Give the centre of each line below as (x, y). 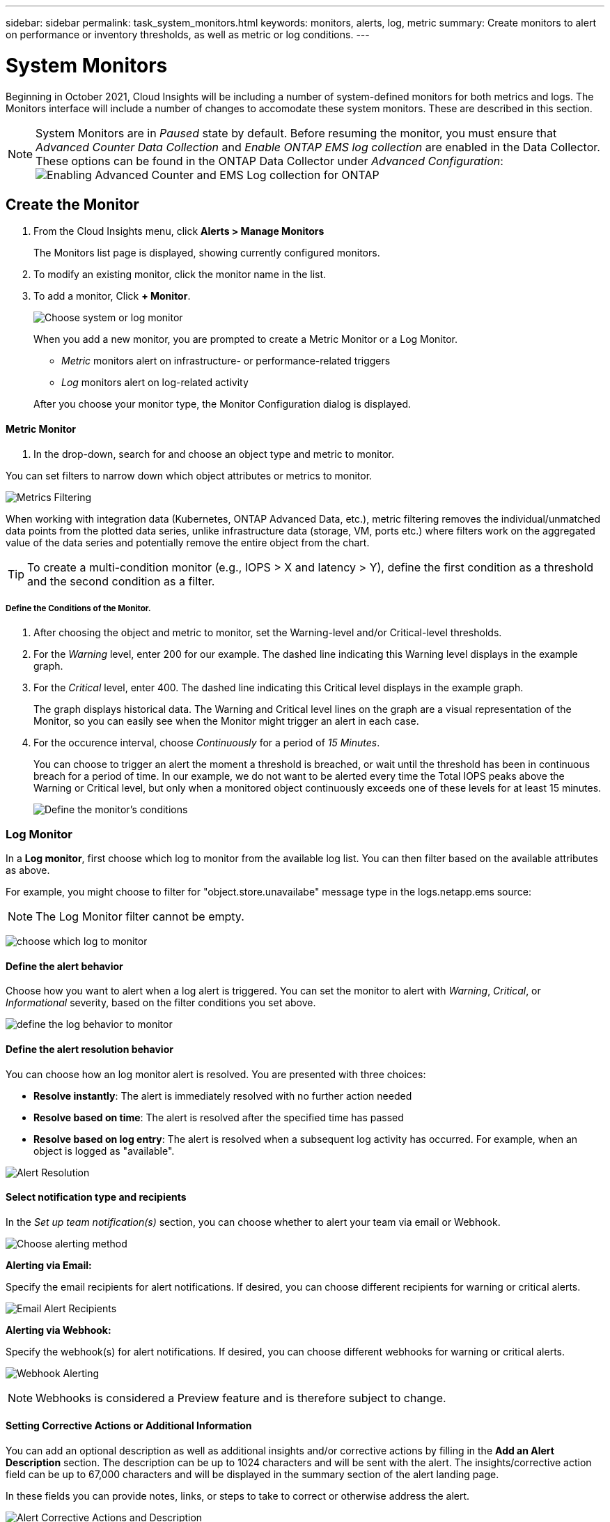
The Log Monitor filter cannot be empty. (140, 917)
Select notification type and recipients (96, 1197)
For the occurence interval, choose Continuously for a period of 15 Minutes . (207, 743)
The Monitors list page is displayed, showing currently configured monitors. (207, 253)
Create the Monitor (72, 204)
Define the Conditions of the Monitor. (78, 608)
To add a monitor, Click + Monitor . (112, 296)
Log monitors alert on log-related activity (155, 383)
